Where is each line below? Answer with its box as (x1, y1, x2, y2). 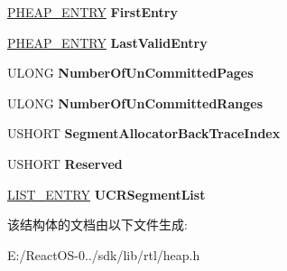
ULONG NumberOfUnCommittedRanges (7, 93, 264, 112)
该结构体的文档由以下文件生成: (7, 215, 188, 234)
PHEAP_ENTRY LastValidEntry (7, 33, 208, 51)
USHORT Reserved (7, 154, 123, 173)
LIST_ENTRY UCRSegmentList (7, 184, 206, 203)
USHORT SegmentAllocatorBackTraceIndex (7, 124, 281, 143)
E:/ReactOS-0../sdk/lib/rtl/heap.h (7, 245, 200, 264)
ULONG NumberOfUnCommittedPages (7, 63, 254, 82)
